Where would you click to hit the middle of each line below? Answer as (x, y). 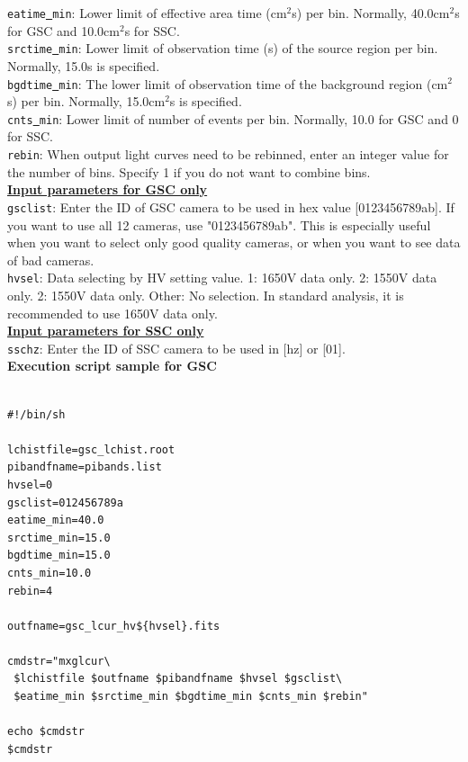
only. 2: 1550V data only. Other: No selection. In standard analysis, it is (206, 295)
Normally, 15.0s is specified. (84, 65)
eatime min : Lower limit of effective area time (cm (147, 13)
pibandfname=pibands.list (85, 467)
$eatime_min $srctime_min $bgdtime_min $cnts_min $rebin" (191, 697)
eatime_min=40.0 (56, 520)
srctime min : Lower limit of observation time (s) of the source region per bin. (223, 48)
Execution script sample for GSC (112, 366)
